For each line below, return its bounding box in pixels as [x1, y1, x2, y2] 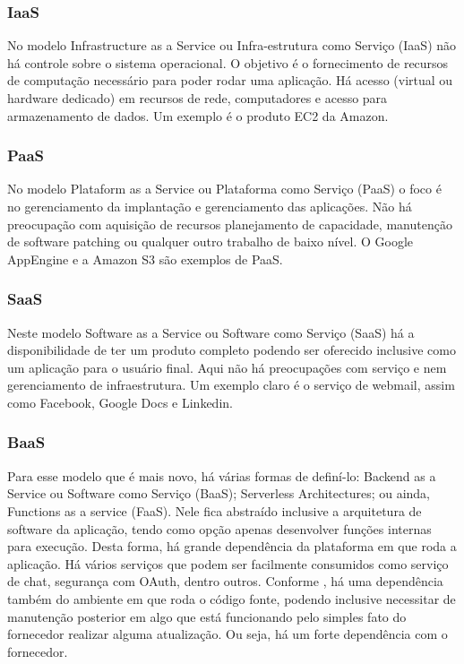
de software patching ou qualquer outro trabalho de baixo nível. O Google [7, 232, 414, 251]
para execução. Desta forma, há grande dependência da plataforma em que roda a [7, 537, 457, 556]
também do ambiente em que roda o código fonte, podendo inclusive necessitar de [7, 589, 456, 608]
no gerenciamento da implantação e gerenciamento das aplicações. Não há [7, 197, 412, 215]
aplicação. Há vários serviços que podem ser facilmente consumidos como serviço [7, 554, 449, 573]
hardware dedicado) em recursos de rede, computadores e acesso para [7, 89, 388, 107]
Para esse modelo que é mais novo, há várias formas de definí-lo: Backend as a [7, 466, 436, 485]
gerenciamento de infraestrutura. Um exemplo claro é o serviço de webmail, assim [7, 375, 455, 394]
